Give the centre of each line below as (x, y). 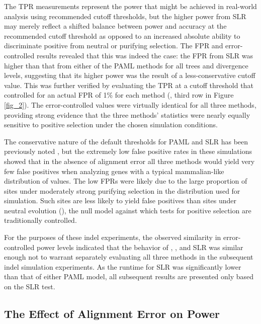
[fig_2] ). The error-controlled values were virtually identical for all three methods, (130, 104)
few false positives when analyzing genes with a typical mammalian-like (114, 171)
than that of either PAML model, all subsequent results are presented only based (129, 276)
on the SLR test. (30, 287)
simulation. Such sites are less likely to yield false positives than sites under (120, 200)
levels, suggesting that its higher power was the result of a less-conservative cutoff (130, 75)
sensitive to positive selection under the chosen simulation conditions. (111, 125)
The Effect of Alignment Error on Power (112, 314)
